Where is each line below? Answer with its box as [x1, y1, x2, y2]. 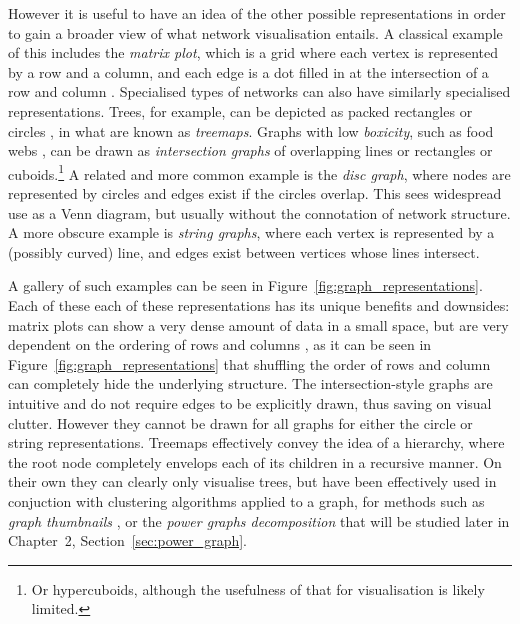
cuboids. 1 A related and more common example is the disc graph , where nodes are [8, 160, 511, 184]
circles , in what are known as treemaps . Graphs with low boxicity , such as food [8, 120, 494, 141]
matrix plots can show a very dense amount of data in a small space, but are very [8, 314, 509, 335]
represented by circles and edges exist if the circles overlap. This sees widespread [8, 183, 502, 203]
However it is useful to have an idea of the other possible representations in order [8, 3, 506, 23]
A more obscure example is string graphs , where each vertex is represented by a [8, 222, 495, 243]
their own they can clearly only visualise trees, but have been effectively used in [8, 471, 497, 492]
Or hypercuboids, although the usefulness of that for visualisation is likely [31, 578, 485, 599]
